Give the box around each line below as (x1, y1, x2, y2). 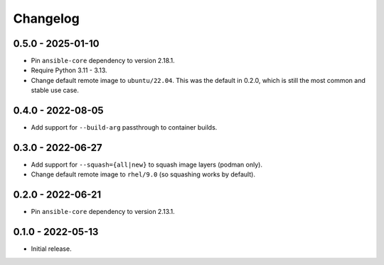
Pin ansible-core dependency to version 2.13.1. (31, 208, 176, 216)
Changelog (13, 11, 80, 26)
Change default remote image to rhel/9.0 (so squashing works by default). (31, 170, 256, 179)
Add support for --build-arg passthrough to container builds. (31, 123, 218, 132)
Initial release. (31, 244, 72, 253)
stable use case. (31, 86, 80, 95)
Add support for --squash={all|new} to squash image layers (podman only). (31, 160, 263, 169)
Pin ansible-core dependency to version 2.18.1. (31, 57, 176, 65)
